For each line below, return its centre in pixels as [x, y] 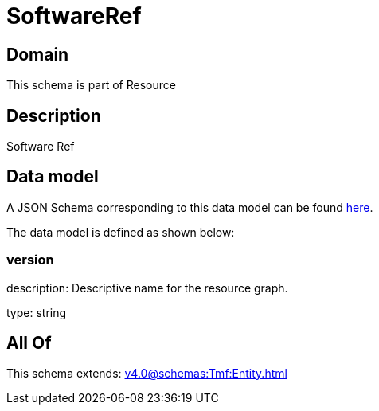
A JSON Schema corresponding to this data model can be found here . [190, 207]
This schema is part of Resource [91, 85]
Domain [38, 54]
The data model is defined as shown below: [121, 232]
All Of [29, 343]
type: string [37, 312]
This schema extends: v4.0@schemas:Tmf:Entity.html [147, 374]
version [30, 260]
